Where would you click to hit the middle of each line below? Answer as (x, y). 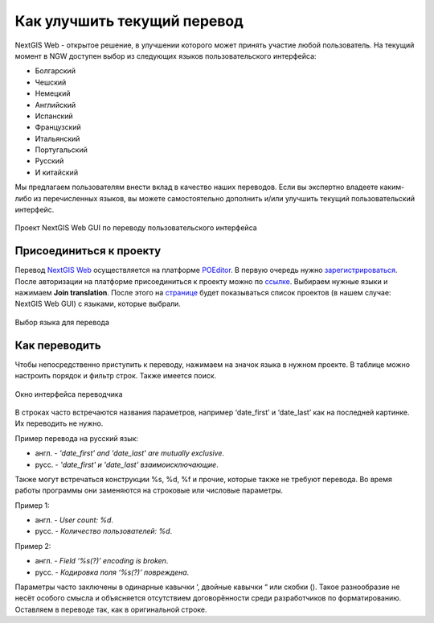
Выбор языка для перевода (62, 322)
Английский (55, 105)
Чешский (51, 82)
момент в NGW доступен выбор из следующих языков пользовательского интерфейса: (166, 56)
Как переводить (58, 345)
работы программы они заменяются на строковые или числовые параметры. (149, 490)
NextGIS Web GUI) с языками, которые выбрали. (98, 304)
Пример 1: (32, 505)
